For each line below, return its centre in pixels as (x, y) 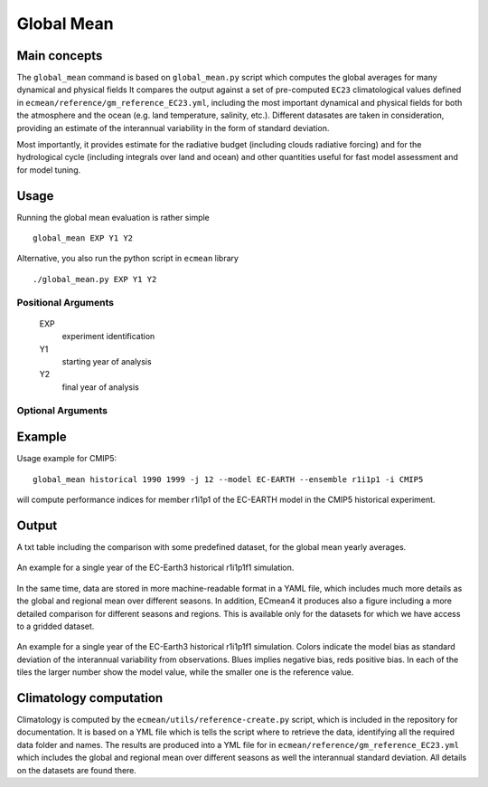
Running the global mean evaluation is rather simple (113, 217)
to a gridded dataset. (56, 626)
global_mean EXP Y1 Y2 (83, 238)
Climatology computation (90, 698)
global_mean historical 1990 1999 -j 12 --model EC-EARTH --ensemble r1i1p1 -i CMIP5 (228, 479)
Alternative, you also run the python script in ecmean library (128, 259)
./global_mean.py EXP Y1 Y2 (95, 279)
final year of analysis (101, 387)
